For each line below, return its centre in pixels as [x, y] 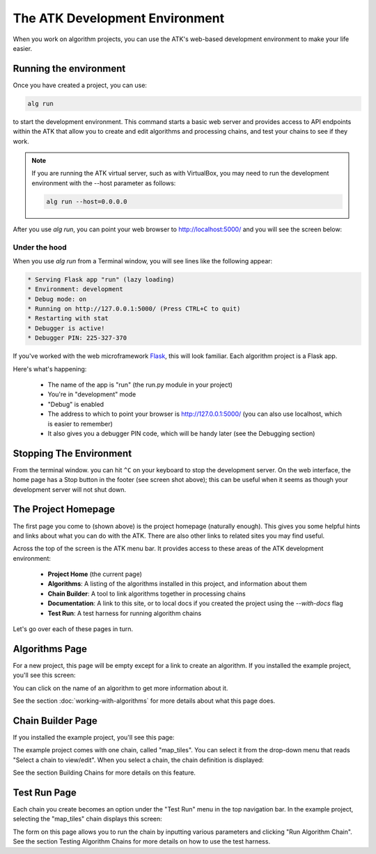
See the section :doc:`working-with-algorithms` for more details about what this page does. [144, 701]
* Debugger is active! [66, 328]
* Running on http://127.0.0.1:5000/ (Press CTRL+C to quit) [134, 309]
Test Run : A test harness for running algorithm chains [125, 613]
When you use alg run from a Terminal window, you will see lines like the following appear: [143, 261]
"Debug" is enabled [76, 404]
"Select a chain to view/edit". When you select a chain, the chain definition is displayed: [138, 760]
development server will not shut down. [70, 489]
